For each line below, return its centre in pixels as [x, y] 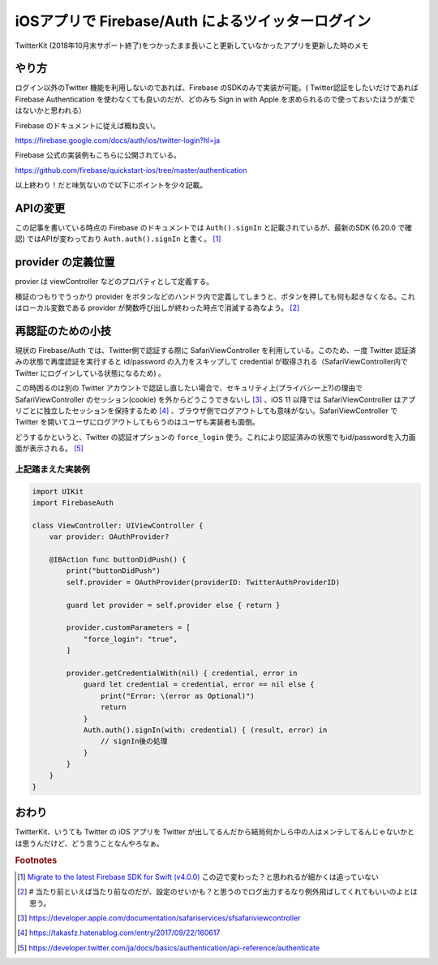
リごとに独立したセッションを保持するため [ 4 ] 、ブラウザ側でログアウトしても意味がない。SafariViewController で [206, 411]
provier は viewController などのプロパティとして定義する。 [114, 282]
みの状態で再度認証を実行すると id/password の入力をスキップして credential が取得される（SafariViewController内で [212, 362]
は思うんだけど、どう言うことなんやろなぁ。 [89, 843]
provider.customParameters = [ [128, 628]
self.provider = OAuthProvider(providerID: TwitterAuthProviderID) [203, 582]
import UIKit [58, 491]
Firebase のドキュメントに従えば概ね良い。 [87, 125]
